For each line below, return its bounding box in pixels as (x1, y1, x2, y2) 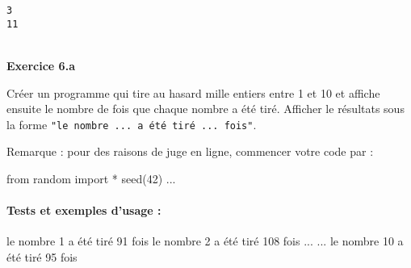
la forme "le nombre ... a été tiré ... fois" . (6, 115, 257, 132)
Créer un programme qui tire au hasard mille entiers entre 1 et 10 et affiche (6, 84, 380, 101)
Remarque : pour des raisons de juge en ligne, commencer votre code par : (6, 143, 374, 160)
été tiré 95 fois (6, 248, 78, 265)
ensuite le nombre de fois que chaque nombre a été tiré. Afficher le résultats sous (6, 100, 405, 117)
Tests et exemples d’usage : (6, 202, 161, 219)
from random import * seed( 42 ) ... (6, 170, 176, 186)
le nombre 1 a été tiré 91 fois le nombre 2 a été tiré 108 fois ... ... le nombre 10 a (6, 232, 404, 249)
